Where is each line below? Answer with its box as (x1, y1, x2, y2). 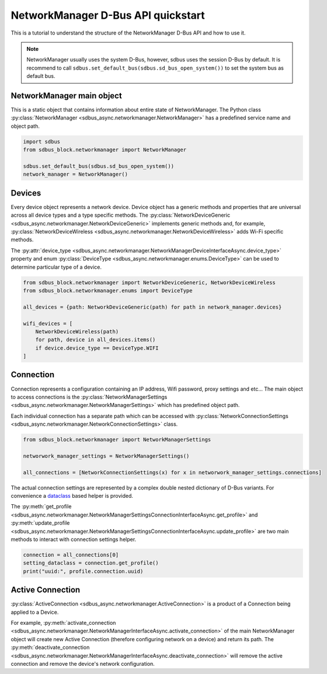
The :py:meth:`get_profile (11, 503, 72, 510)
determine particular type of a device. (11, 264, 102, 271)
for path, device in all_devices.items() (35, 337, 156, 343)
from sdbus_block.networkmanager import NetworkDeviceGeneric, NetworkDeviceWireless (23, 279, 276, 286)
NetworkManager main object (11, 91, 122, 101)
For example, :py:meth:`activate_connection (11, 620, 116, 627)
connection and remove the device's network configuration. (11, 661, 155, 668)
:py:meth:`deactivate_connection (11, 644, 90, 651)
